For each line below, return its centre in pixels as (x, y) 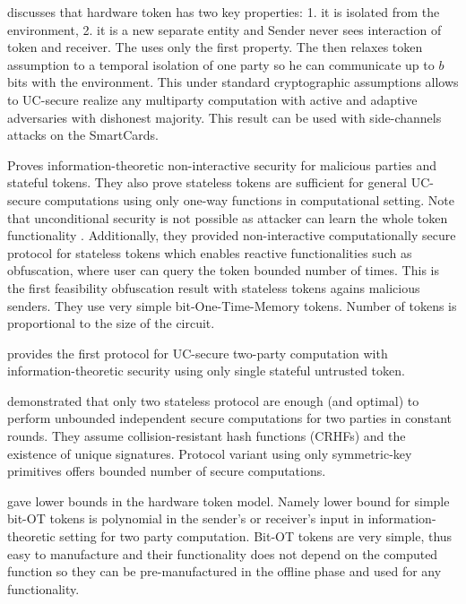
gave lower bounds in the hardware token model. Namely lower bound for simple (229, 500)
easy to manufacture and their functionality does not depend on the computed (223, 553)
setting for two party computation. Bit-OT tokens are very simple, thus (256, 536)
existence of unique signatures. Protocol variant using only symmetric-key (210, 453)
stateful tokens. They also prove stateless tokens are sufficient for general (207, 182)
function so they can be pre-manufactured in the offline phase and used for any (224, 571)
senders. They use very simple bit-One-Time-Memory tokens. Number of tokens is (232, 305)
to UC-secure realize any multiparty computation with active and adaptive (212, 99)
